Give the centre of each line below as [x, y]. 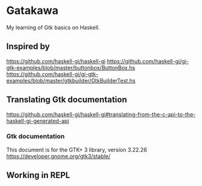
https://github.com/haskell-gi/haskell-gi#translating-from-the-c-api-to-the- [101, 114]
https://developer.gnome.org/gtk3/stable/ [58, 156]
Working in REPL [38, 175]
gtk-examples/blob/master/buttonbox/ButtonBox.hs [71, 67]
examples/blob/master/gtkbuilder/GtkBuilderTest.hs [71, 80]
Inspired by [28, 46]
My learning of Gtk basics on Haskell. [53, 27]
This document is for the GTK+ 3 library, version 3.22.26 [77, 150]
